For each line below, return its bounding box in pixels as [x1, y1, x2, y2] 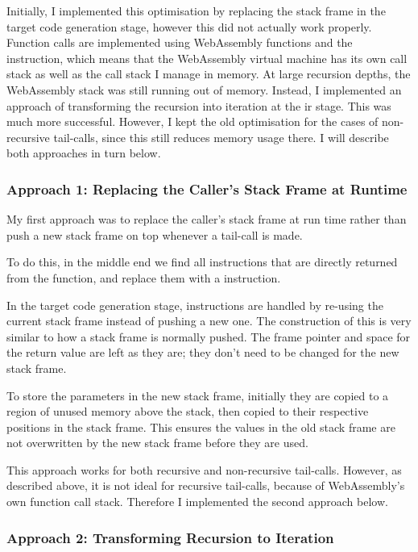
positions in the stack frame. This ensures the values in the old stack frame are [6, 418, 395, 435]
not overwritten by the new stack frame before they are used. [6, 434, 308, 451]
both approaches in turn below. [6, 144, 161, 161]
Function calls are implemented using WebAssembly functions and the [6, 34, 353, 51]
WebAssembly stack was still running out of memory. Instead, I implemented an [6, 81, 402, 98]
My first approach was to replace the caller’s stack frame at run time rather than [6, 211, 407, 228]
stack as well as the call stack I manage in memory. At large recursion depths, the [6, 65, 411, 82]
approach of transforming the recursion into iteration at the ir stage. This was [6, 97, 391, 114]
